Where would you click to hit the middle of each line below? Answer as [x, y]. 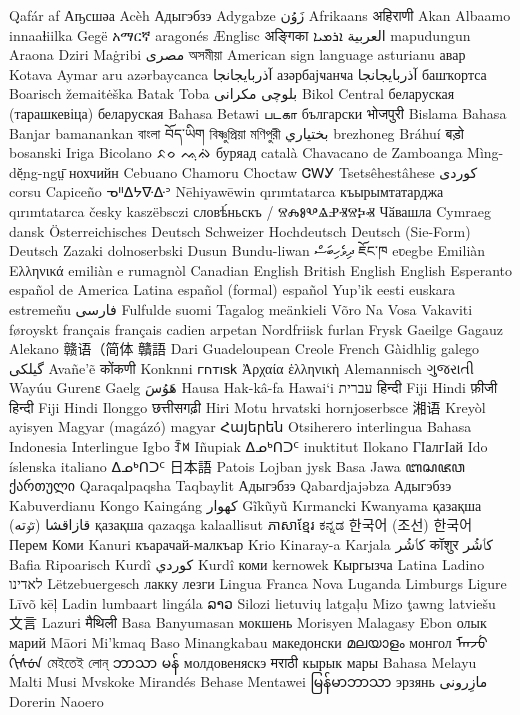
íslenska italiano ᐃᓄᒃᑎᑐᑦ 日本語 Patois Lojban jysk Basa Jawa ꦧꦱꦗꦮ [237, 465]
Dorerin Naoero [56, 700]
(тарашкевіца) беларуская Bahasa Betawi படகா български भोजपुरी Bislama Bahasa [258, 112]
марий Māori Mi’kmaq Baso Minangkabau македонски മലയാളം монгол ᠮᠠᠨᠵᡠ [248, 642]
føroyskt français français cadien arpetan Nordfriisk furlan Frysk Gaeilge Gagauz [256, 328]
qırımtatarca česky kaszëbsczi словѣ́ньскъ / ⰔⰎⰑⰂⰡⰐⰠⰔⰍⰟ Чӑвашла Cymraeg [250, 210]
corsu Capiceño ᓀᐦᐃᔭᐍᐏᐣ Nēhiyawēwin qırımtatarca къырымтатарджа [226, 191]
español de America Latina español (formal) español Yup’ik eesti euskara [232, 289]
